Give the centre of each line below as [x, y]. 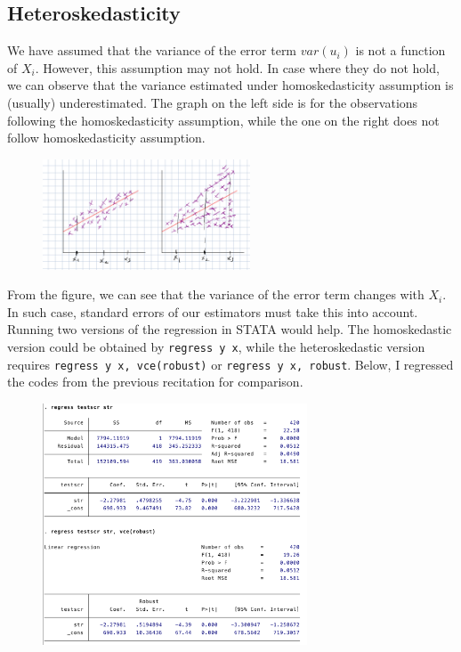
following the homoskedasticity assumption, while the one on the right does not [223, 120]
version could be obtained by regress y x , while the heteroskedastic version [216, 347]
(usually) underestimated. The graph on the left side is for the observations [213, 102]
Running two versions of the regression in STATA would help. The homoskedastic [230, 329]
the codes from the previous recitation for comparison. [155, 382]
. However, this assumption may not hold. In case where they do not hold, [237, 67]
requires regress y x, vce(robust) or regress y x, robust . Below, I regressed [230, 364]
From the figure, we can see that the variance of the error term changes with [216, 294]
